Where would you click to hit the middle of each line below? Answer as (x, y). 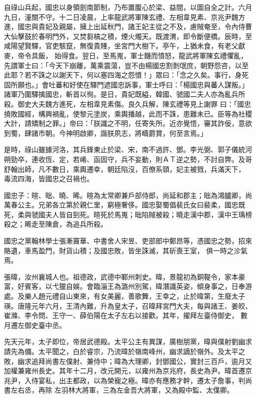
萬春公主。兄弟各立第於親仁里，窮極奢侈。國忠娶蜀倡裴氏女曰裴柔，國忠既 (125, 205)
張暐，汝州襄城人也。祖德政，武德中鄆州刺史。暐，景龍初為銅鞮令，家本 (121, 276)
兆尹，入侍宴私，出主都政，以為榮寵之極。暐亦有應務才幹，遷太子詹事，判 (125, 380)
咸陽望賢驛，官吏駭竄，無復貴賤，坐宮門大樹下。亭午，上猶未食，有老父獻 (125, 46)
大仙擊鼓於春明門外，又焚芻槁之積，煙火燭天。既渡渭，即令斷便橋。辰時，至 (128, 36)
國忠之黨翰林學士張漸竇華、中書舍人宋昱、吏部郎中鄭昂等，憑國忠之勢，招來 (128, 241)
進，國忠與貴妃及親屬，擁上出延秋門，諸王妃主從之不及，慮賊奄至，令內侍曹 (128, 26)
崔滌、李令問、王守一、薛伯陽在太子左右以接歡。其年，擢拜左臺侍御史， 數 (126, 315)
